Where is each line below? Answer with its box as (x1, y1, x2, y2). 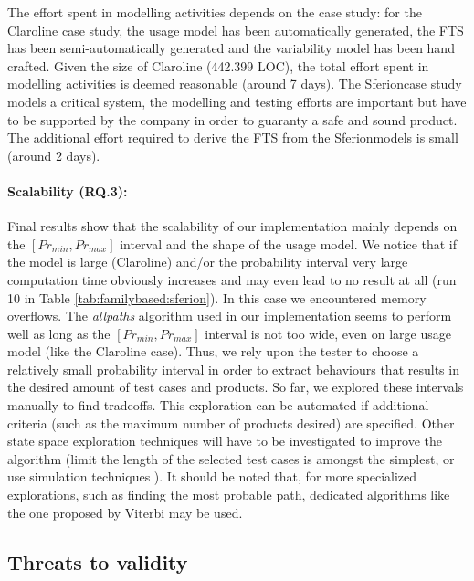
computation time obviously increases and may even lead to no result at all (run (7, 269, 457, 289)
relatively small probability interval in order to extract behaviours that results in (7, 359, 459, 378)
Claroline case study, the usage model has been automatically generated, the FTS (7, 20, 464, 39)
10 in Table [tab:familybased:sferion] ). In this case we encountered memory (7, 288, 427, 307)
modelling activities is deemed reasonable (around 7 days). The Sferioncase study (7, 74, 462, 93)
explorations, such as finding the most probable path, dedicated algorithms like (7, 485, 450, 504)
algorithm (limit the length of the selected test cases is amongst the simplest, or (7, 449, 455, 468)
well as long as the (7, 323, 111, 343)
